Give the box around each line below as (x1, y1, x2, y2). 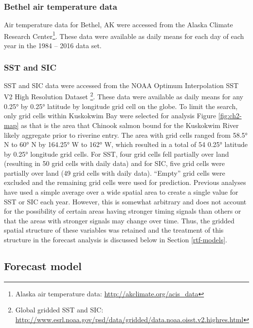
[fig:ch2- (218, 110, 242, 121)
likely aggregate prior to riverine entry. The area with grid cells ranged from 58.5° (4, 129, 248, 140)
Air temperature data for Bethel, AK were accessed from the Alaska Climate (4, 19, 233, 30)
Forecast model (4, 258, 82, 273)
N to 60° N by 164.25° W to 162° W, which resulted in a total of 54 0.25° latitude (4, 139, 248, 149)
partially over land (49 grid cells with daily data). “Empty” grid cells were (4, 167, 225, 178)
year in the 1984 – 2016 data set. (4, 40, 102, 51)
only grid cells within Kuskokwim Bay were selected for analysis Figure (4, 110, 217, 121)
